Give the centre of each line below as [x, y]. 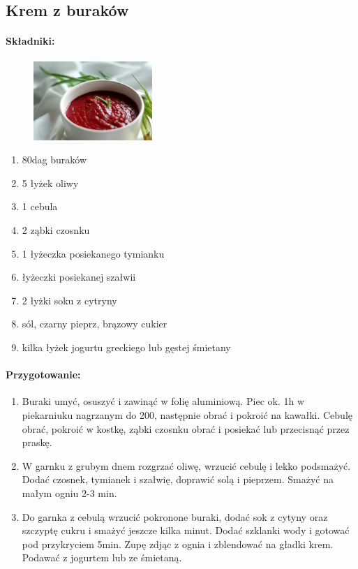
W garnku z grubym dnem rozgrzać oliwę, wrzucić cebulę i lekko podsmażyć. [186, 465]
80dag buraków [54, 160]
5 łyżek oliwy [50, 183]
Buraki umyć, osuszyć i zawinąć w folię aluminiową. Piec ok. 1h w [163, 401]
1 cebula [40, 206]
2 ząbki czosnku [56, 230]
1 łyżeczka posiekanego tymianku [93, 253]
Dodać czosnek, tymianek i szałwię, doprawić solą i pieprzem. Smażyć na [178, 479]
